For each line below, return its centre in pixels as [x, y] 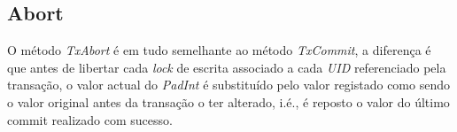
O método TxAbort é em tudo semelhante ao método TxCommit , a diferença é [219, 50]
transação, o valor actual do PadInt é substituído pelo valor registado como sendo [228, 85]
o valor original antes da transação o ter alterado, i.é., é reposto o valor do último [228, 101]
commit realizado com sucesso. [90, 119]
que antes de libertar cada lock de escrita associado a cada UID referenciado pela [227, 67]
